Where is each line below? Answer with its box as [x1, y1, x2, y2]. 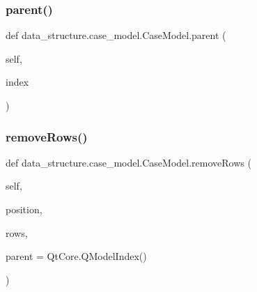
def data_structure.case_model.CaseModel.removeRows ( [6, 155, 251, 169]
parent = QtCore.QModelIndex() [6, 249, 147, 263]
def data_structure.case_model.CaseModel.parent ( [6, 28, 226, 43]
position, [6, 202, 42, 216]
